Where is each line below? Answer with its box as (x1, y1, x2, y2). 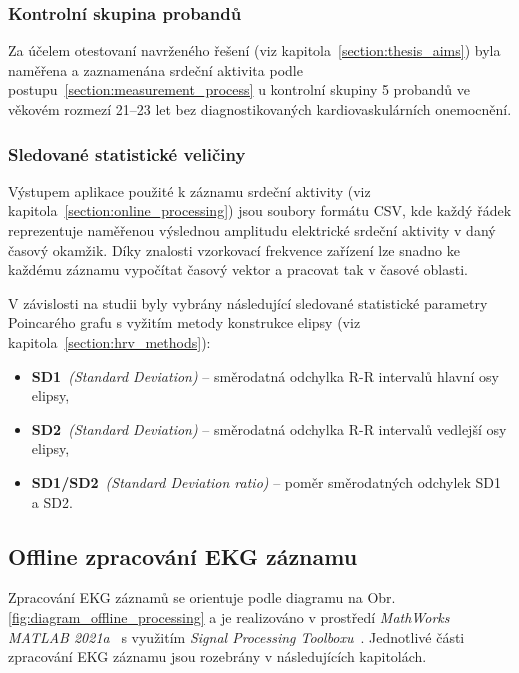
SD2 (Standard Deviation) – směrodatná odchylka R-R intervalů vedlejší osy (31, 418, 507, 439)
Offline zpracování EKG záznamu (8, 540, 358, 571)
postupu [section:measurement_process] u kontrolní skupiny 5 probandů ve (8, 79, 470, 100)
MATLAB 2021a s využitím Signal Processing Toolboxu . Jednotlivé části (8, 626, 465, 647)
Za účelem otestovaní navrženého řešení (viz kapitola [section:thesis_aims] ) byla (8, 40, 501, 61)
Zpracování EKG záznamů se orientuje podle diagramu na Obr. (8, 587, 396, 608)
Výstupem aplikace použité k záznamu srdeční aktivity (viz (8, 180, 371, 201)
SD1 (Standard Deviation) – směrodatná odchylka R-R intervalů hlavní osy (31, 365, 499, 386)
